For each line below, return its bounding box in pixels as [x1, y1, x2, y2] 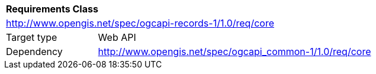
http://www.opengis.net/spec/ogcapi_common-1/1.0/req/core [98, 46, 371, 57]
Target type [6, 31, 57, 43]
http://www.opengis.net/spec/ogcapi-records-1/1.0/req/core [6, 17, 274, 29]
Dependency [6, 46, 63, 57]
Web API [98, 31, 136, 43]
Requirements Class [6, 3, 98, 15]
